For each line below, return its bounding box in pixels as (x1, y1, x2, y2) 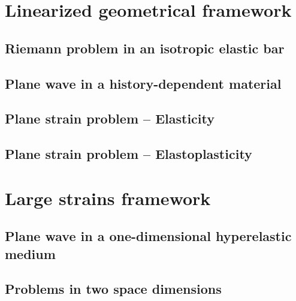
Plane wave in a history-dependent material (5, 74, 282, 92)
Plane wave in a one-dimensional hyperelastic (5, 227, 292, 245)
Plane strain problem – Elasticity (5, 109, 215, 128)
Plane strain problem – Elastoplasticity (5, 145, 252, 163)
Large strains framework (5, 185, 211, 210)
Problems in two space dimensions (5, 279, 222, 298)
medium (5, 244, 56, 263)
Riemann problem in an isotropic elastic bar (5, 38, 285, 57)
